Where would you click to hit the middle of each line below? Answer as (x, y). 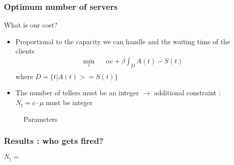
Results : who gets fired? (54, 141)
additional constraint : (187, 93)
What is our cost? (31, 25)
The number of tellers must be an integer (77, 93)
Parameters (41, 119)
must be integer (69, 102)
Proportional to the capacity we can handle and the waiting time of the (123, 41)
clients (25, 51)
